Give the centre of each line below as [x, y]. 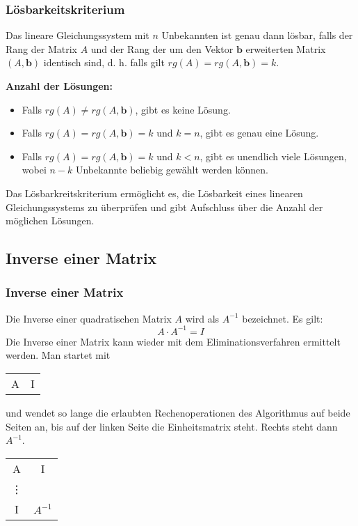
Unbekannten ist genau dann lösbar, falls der [257, 35]
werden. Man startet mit [58, 355]
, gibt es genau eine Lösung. [259, 133]
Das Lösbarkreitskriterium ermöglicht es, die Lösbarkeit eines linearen [154, 193]
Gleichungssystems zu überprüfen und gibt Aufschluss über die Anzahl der [164, 207]
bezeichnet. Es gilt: [283, 318]
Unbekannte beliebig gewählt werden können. [172, 170]
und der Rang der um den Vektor [162, 48]
